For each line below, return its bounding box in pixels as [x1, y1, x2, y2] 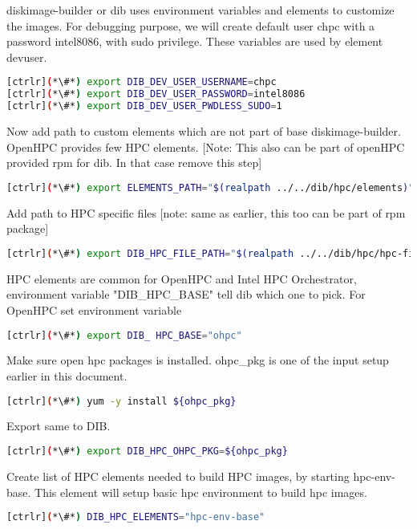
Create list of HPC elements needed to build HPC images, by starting [6, 467, 350, 484]
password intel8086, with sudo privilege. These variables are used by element [6, 33, 383, 50]
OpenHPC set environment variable [6, 301, 182, 318]
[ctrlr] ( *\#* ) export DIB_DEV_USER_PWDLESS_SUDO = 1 [6, 100, 282, 112]
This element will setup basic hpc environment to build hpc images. [34, 483, 367, 500]
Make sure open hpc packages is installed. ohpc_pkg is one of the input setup [6, 352, 389, 368]
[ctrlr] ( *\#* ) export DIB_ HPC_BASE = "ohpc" [6, 329, 242, 341]
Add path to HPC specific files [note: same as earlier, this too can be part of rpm [6, 204, 406, 221]
